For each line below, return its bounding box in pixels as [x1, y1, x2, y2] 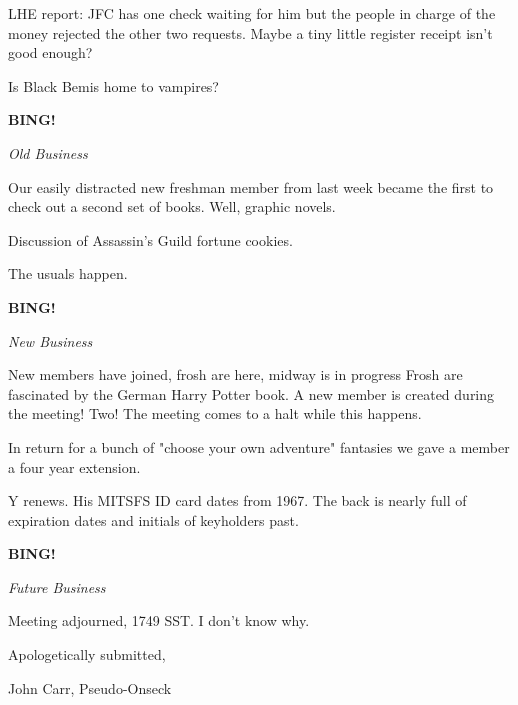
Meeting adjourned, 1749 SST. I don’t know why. [8, 610, 310, 631]
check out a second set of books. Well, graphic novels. [8, 196, 336, 217]
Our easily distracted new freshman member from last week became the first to [8, 176, 494, 197]
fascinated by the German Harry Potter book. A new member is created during [8, 383, 495, 404]
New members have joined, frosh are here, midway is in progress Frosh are [8, 364, 463, 385]
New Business [8, 330, 93, 351]
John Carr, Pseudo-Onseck [8, 677, 172, 698]
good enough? [8, 42, 93, 63]
